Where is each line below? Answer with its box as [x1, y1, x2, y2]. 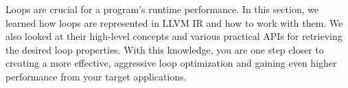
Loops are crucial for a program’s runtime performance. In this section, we [5, 2, 319, 16]
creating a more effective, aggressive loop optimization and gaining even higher [5, 56, 337, 70]
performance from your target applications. [5, 69, 187, 83]
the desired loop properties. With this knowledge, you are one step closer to [5, 42, 324, 56]
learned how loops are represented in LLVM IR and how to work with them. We [5, 15, 343, 30]
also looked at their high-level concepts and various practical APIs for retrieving [5, 29, 343, 43]
